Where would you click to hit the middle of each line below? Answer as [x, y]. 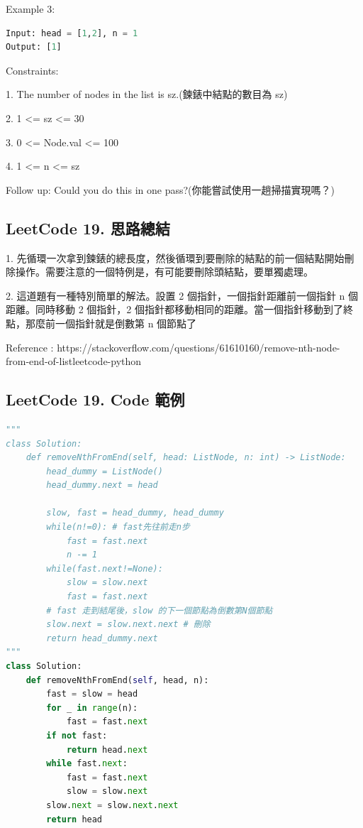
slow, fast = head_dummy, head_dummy [135, 513]
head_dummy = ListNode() [105, 471]
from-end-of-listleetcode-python [74, 361]
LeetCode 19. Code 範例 [95, 399]
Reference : [30, 347]
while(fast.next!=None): [105, 568]
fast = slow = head [92, 694]
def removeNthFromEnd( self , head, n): [117, 680]
